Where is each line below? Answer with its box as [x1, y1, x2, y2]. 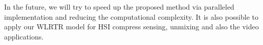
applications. [4, 31, 44, 41]
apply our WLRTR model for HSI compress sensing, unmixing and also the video [4, 21, 259, 32]
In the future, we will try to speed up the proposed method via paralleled [4, 2, 234, 12]
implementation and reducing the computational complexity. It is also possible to [4, 11, 258, 22]
